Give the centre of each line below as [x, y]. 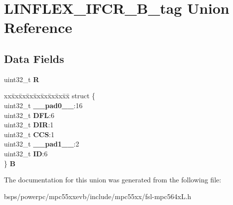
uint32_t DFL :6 [29, 115]
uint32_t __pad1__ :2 [42, 144]
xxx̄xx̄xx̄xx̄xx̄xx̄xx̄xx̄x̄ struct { [50, 96]
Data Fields [34, 58]
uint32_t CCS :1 [29, 134]
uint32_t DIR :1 [29, 125]
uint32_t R [22, 79]
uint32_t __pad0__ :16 [43, 105]
